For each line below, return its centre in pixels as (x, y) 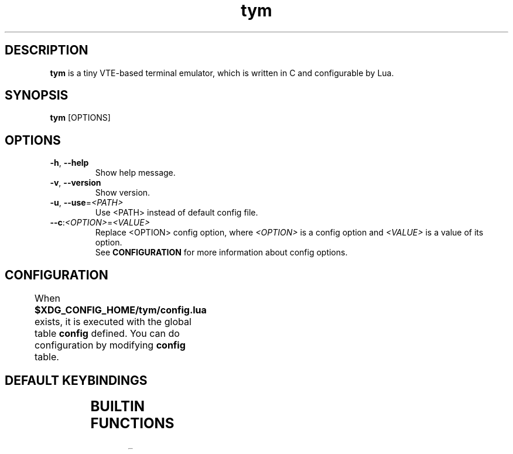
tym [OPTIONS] (80, 118)
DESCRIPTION (47, 50)
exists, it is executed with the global (113, 322)
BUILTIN (118, 406)
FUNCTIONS (132, 423)
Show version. (123, 193)
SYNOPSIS (37, 95)
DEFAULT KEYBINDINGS (76, 380)
